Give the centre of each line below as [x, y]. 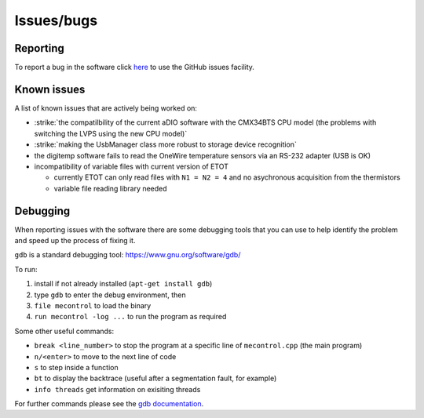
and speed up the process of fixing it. [75, 240]
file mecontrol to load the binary [93, 305]
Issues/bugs [56, 20]
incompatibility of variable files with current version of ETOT [132, 166]
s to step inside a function [76, 367]
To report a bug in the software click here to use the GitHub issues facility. [135, 67]
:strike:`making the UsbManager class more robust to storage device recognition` [166, 144]
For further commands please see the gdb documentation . [109, 404]
